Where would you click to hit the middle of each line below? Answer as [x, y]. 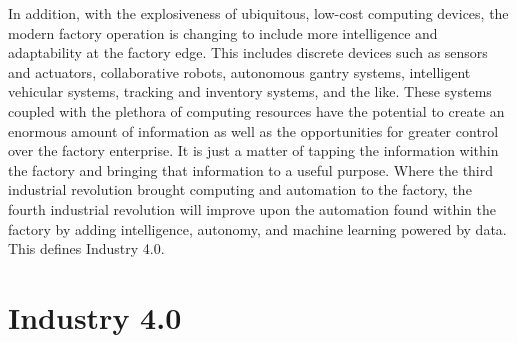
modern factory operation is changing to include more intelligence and [223, 32]
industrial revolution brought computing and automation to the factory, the [240, 189]
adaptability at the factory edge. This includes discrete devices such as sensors [248, 52]
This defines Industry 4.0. [86, 248]
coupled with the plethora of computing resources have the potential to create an [256, 110]
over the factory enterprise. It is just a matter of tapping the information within [253, 150]
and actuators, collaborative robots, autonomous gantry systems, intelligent [239, 71]
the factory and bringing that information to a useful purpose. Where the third [251, 169]
